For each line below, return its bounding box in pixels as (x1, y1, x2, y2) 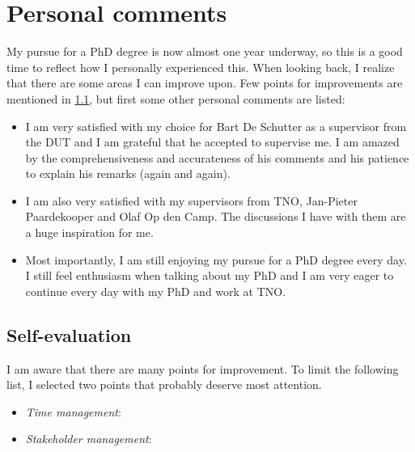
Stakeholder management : (25, 430, 152, 447)
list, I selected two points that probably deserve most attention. (6, 376, 322, 393)
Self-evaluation (6, 322, 132, 347)
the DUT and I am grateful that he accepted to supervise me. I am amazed (25, 133, 400, 150)
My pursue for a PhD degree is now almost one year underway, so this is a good (6, 43, 403, 60)
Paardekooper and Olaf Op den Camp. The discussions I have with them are (25, 208, 406, 225)
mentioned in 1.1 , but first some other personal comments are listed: (6, 90, 345, 107)
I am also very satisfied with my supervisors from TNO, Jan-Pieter (25, 192, 358, 209)
